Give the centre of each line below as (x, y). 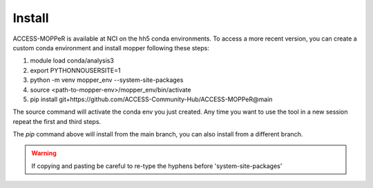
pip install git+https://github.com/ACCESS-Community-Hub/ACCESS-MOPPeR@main (151, 99)
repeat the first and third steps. (57, 121)
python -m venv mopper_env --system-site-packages (107, 80)
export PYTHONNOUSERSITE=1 (75, 70)
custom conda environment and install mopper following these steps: (111, 48)
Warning (44, 153)
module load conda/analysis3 (72, 61)
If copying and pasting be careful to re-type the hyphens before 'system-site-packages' (157, 166)
